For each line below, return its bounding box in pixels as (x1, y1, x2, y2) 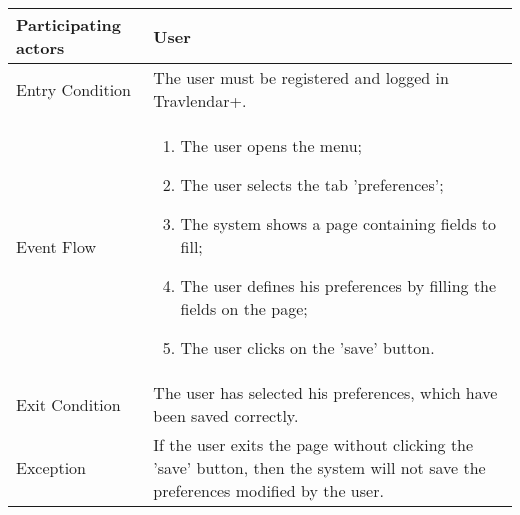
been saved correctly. (153, 404, 299, 427)
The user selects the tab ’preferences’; (180, 173, 444, 196)
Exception (16, 456, 87, 479)
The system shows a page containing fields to (180, 212, 497, 235)
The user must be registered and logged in (153, 66, 449, 89)
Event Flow (16, 235, 97, 258)
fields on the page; (180, 297, 308, 320)
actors (16, 36, 65, 59)
